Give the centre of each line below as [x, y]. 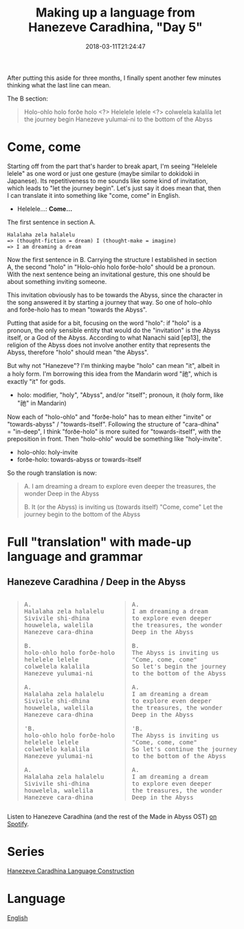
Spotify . [18, 824]
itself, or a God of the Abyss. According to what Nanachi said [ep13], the [109, 337]
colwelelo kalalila [57, 749]
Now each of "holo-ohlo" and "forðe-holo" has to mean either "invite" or [109, 417]
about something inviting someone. [57, 281]
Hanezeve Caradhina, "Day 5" [115, 27]
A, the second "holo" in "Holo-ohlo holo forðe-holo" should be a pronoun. [111, 267]
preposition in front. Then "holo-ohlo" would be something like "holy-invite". [114, 438]
